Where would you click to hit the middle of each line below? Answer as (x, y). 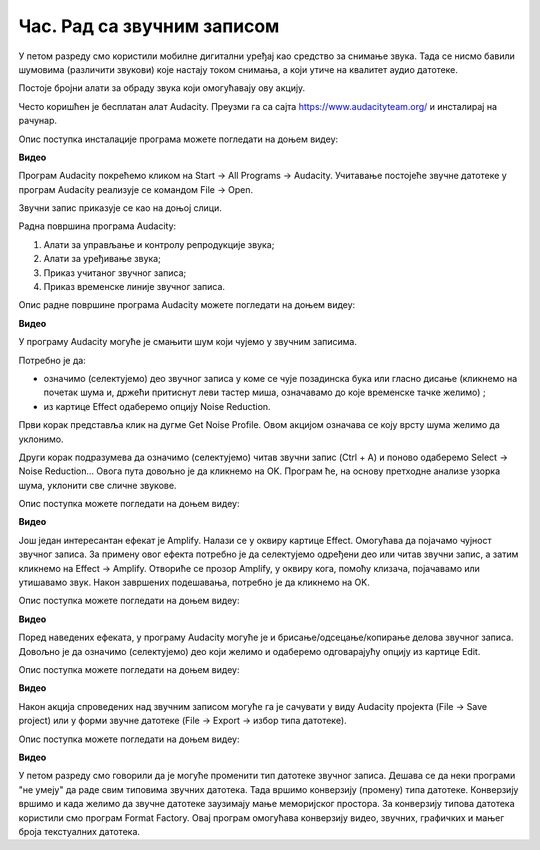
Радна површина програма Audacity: (97, 226)
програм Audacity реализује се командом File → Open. (136, 189)
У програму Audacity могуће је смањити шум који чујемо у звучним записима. (187, 342)
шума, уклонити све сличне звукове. (97, 485)
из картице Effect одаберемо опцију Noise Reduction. (157, 406)
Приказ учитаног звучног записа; (115, 272)
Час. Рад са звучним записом (149, 26)
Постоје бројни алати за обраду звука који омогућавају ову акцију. (162, 88)
